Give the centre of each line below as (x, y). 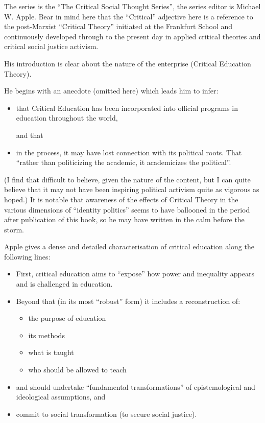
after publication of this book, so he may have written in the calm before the (124, 219)
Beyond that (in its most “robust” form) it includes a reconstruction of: (128, 301)
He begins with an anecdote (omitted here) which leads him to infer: (111, 91)
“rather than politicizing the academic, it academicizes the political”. (124, 162)
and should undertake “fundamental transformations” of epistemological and (136, 386)
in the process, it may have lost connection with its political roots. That (129, 152)
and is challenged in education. (64, 284)
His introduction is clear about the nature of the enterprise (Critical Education (128, 63)
